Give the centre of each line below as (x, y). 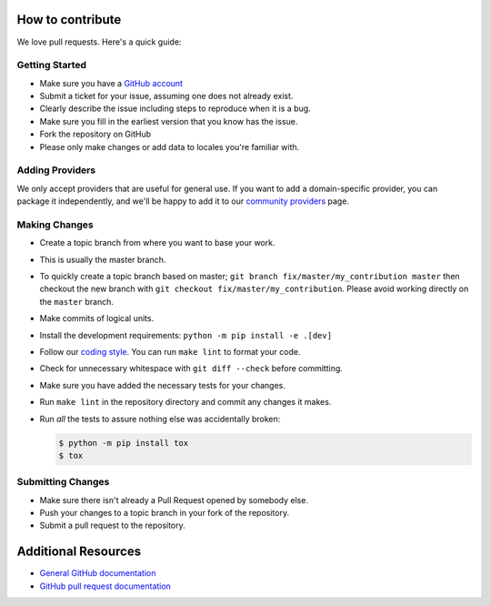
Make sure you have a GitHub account (111, 83)
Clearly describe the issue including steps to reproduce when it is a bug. (175, 108)
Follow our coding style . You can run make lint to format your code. (170, 352)
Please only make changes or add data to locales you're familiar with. (170, 146)
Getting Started (51, 66)
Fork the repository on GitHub (95, 134)
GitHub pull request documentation (105, 586)
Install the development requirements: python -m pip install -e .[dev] (185, 335)
